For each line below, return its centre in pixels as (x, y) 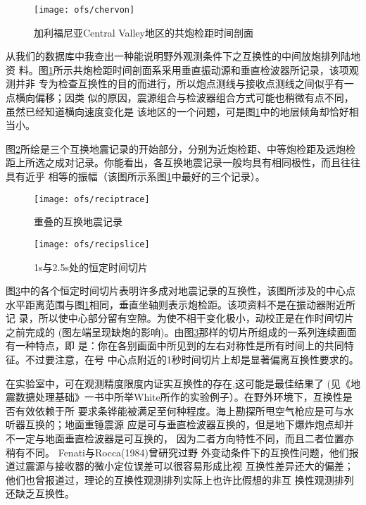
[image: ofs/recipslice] (92, 244)
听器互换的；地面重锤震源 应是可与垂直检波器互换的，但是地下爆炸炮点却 (175, 424)
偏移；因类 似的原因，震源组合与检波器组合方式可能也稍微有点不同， (194, 98)
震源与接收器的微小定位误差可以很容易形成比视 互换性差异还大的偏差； (189, 466)
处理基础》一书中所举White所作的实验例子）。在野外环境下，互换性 (189, 397)
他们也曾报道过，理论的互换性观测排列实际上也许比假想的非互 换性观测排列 (180, 479)
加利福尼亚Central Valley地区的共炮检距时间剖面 (144, 32)
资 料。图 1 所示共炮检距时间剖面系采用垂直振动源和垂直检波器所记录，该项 (177, 69)
